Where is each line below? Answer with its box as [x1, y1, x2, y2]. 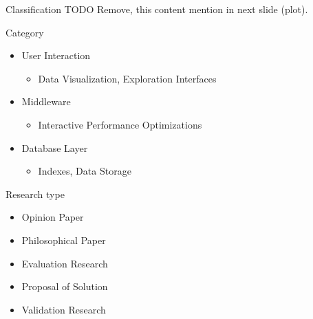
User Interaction [21, 48, 91, 63]
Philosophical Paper [21, 232, 106, 247]
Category [6, 25, 44, 39]
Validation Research [21, 302, 106, 316]
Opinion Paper [21, 210, 84, 224]
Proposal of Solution [21, 279, 108, 294]
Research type [6, 186, 65, 201]
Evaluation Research [21, 256, 108, 270]
